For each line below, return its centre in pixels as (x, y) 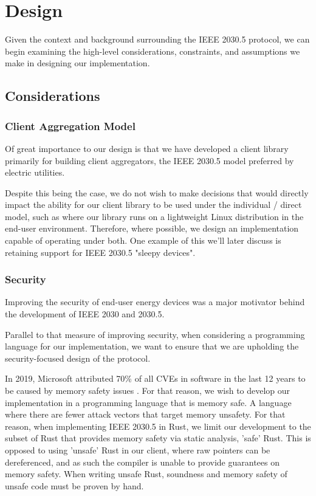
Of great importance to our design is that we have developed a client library (147, 148)
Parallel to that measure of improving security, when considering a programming (155, 334)
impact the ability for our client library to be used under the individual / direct (153, 205)
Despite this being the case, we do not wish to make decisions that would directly (157, 192)
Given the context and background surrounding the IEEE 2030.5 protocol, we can (157, 39)
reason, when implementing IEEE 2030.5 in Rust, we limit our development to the (158, 426)
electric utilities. (35, 172)
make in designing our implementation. (77, 63)
